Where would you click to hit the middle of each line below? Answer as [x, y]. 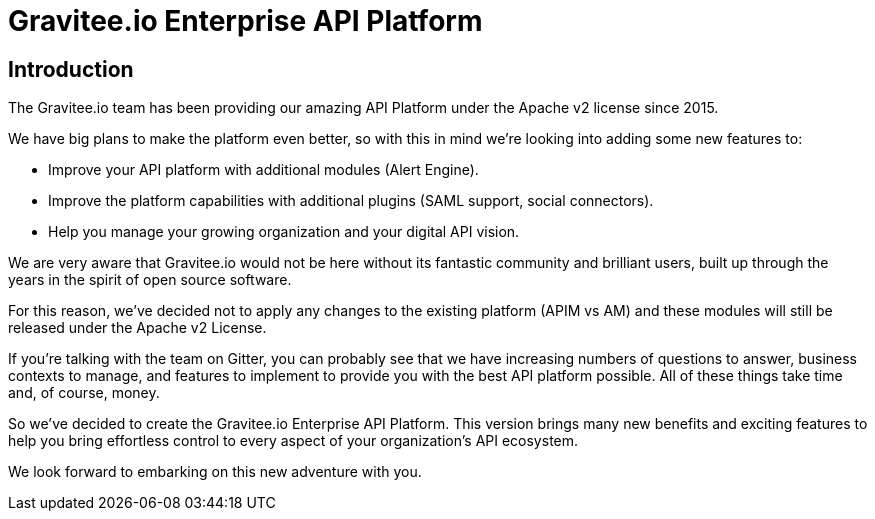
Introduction [71, 69]
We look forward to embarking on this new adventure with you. [215, 472]
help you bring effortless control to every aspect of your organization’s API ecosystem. [293, 441]
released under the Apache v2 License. [137, 328]
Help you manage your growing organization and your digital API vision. [284, 232]
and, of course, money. [84, 393]
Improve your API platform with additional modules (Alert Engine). [263, 170]
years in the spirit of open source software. [150, 280]
